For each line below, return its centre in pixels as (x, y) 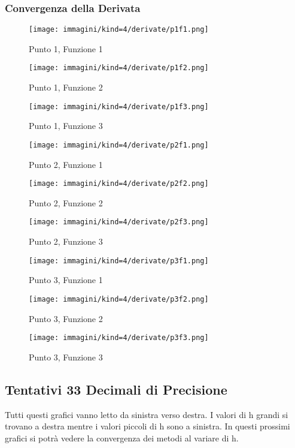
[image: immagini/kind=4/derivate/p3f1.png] (119, 261)
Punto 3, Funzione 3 (66, 357)
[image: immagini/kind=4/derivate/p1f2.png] (119, 68)
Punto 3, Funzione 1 (66, 280)
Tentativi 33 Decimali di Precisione (116, 389)
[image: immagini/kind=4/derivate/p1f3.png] (119, 106)
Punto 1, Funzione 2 (66, 87)
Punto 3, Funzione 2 (66, 318)
